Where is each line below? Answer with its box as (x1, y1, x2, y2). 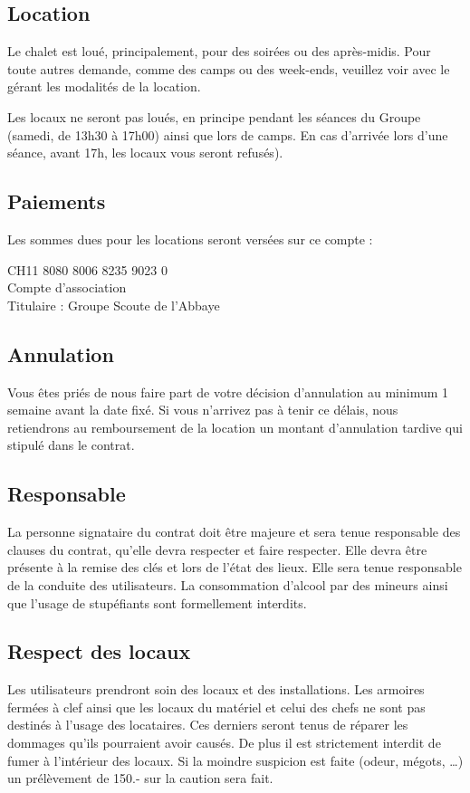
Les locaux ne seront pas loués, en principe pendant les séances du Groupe (7, 107, 421, 126)
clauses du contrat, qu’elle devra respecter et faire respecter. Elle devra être (7, 540, 427, 559)
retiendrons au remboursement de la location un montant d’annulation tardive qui (7, 417, 463, 436)
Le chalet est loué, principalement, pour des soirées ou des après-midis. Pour (7, 42, 431, 61)
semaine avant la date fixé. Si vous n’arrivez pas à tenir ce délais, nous (7, 400, 398, 419)
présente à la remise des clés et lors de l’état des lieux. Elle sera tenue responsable (7, 558, 462, 577)
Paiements (7, 187, 106, 215)
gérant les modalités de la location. (7, 77, 201, 96)
